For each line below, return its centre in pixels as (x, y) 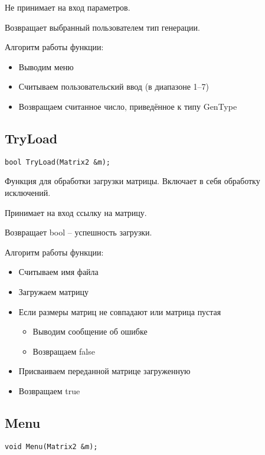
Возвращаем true (49, 390)
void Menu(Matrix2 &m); (51, 446)
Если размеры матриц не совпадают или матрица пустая (120, 311)
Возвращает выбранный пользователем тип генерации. (102, 27)
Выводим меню (46, 66)
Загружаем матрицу (53, 291)
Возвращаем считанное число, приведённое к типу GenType (128, 106)
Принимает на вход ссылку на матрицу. (76, 212)
